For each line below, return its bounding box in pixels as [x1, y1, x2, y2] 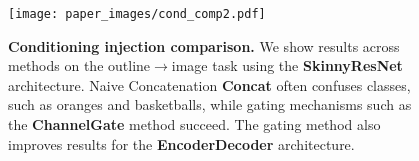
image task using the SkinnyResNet [171, 55, 403, 76]
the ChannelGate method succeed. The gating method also [8, 114, 381, 135]
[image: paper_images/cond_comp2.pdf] [8, 7, 266, 21]
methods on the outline [8, 55, 151, 76]
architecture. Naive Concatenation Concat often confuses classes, [8, 74, 411, 95]
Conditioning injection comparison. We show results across [8, 35, 400, 56]
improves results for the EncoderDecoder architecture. [8, 133, 355, 154]
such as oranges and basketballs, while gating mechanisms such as [8, 94, 412, 115]
